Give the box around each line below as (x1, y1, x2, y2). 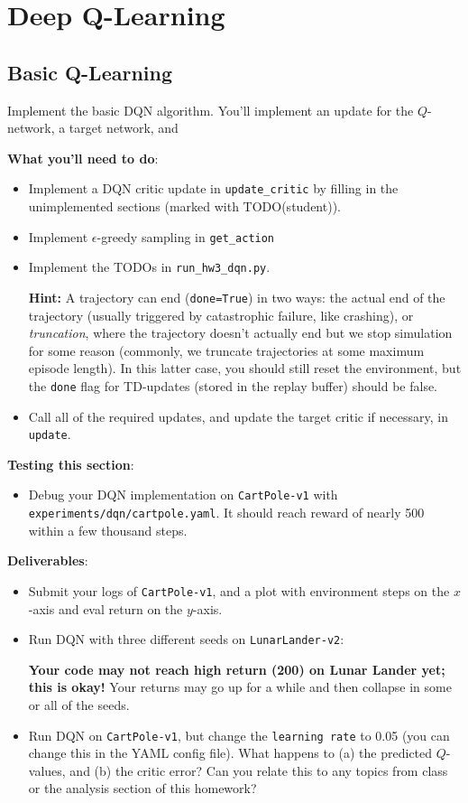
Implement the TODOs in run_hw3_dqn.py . (28, 257, 271, 276)
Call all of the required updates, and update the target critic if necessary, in (28, 406, 448, 425)
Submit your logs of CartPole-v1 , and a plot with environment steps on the (28, 581, 450, 600)
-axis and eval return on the (28, 599, 183, 618)
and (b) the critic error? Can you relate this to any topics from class (69, 761, 448, 780)
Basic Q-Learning (7, 58, 173, 86)
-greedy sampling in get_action (96, 227, 275, 246)
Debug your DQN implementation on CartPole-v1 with (28, 485, 338, 504)
